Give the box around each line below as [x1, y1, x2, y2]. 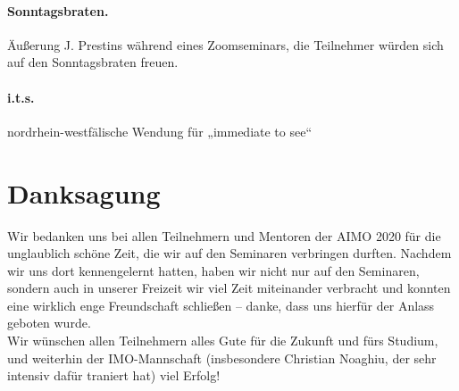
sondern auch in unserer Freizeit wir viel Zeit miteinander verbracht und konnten [7, 279, 451, 297]
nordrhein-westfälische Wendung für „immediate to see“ [7, 121, 313, 140]
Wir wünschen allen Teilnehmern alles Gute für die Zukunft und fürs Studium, [7, 331, 438, 350]
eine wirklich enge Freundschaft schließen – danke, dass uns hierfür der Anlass [7, 295, 435, 314]
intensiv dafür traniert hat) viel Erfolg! [7, 366, 221, 385]
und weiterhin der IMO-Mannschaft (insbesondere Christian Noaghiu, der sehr [7, 348, 437, 367]
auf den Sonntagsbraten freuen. [7, 53, 179, 71]
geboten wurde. [7, 313, 91, 332]
